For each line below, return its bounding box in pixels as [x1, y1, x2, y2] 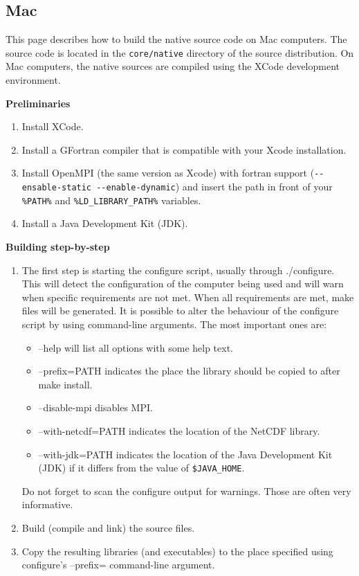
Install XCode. [21, 119, 84, 134]
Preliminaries [6, 96, 71, 110]
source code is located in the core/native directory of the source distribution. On [6, 45, 354, 60]
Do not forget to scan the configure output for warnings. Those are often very [21, 483, 351, 498]
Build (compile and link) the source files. [21, 520, 195, 534]
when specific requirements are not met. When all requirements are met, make [21, 289, 354, 304]
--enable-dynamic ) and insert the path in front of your [96, 179, 333, 194]
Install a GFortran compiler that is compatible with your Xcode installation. [21, 142, 347, 156]
